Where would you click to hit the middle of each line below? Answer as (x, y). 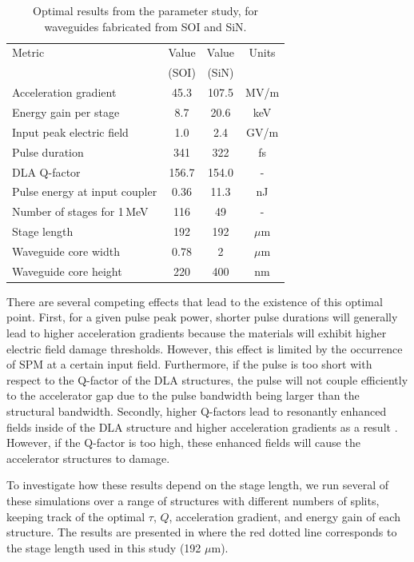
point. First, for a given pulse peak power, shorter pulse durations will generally (202, 317)
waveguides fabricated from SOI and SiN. (145, 26)
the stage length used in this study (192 (104, 547)
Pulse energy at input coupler (85, 191)
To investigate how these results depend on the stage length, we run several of (198, 485)
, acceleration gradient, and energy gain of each (285, 516)
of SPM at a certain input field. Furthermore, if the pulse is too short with (189, 364)
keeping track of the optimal (76, 516)
